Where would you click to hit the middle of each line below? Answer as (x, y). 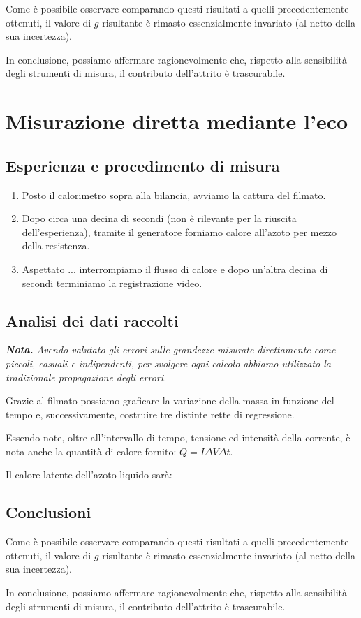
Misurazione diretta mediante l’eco (177, 121)
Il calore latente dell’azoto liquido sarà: (89, 474)
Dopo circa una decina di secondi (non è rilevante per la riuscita (159, 218)
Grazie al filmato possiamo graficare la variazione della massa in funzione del (170, 400)
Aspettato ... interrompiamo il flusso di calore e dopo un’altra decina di (175, 268)
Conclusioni (49, 512)
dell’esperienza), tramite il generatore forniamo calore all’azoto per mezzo (179, 231)
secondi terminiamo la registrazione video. (112, 282)
